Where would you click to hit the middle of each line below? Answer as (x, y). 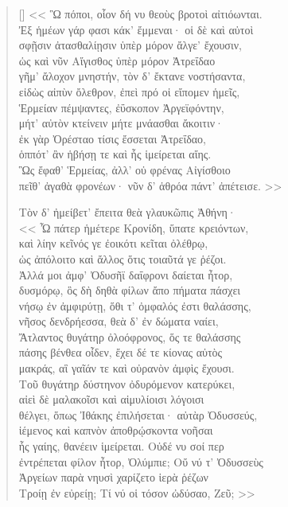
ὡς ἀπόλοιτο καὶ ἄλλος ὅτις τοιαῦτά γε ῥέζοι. (123, 258)
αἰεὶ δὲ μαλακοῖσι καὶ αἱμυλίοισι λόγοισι (111, 399)
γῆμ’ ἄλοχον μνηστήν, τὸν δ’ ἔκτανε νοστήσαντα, (132, 76)
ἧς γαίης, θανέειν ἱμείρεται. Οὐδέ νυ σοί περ (121, 446)
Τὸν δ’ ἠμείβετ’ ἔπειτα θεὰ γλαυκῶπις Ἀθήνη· (127, 212)
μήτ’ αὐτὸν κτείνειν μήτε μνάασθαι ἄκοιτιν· (121, 123)
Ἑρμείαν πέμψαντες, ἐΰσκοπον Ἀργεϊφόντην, (121, 107)
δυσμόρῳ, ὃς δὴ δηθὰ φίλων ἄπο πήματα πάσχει (130, 290)
